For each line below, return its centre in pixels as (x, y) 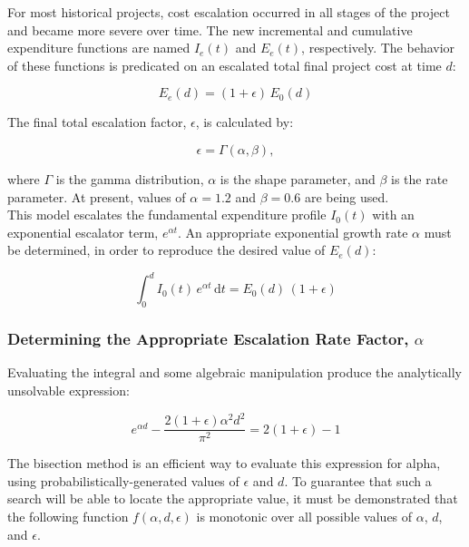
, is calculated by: (244, 122)
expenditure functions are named (99, 48)
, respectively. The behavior (378, 48)
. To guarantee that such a (358, 480)
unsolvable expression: (68, 391)
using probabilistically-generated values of (123, 480)
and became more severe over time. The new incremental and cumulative (210, 29)
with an (393, 215)
